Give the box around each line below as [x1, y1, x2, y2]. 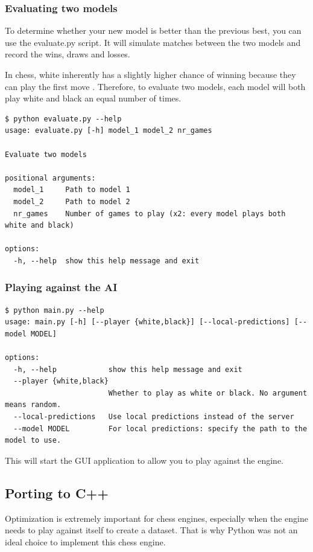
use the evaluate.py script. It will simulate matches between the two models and [5, 36, 301, 48]
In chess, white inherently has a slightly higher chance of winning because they [5, 68, 296, 80]
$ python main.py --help [5, 306, 104, 315]
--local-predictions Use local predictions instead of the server [13, 412, 294, 422]
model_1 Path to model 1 [13, 185, 130, 194]
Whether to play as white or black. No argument [108, 388, 308, 397]
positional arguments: [5, 173, 96, 182]
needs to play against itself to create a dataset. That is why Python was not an [5, 524, 298, 536]
